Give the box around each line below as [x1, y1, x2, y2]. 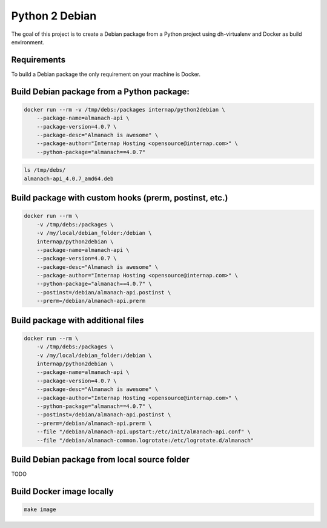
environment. [11, 38, 45, 46]
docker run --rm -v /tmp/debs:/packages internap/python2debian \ [24, 106, 225, 113]
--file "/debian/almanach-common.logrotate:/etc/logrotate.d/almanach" [36, 437, 254, 444]
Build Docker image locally [11, 486, 114, 496]
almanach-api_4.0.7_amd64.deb [24, 175, 114, 182]
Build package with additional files [11, 315, 144, 325]
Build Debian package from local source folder [11, 454, 190, 464]
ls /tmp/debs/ [24, 167, 66, 174]
